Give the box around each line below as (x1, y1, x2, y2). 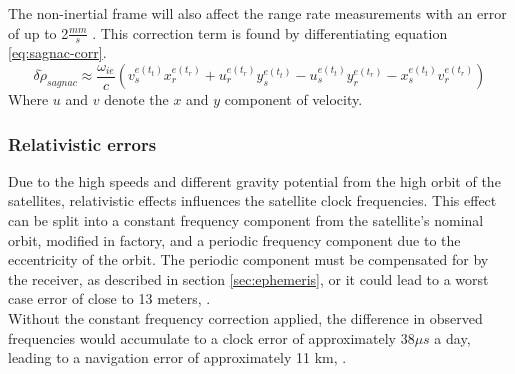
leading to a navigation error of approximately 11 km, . (8, 347, 347, 368)
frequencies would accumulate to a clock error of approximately (8, 327, 396, 348)
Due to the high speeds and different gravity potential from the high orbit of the (8, 170, 501, 191)
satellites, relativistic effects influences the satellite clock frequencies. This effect (8, 190, 497, 211)
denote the (104, 89, 169, 110)
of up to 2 (8, 22, 69, 43)
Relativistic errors (8, 131, 157, 156)
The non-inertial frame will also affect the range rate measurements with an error (8, 3, 507, 23)
